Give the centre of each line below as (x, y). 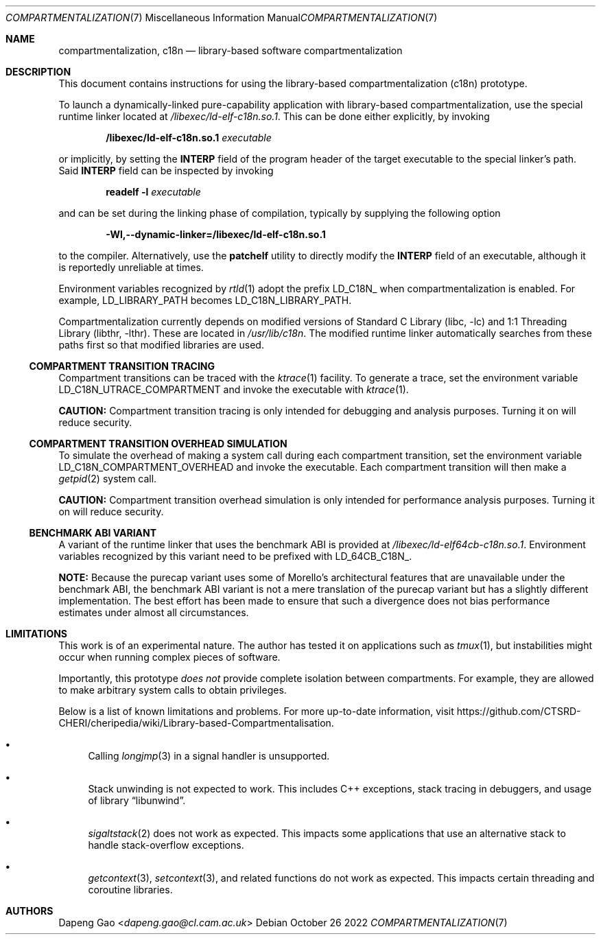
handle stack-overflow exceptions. (166, 845)
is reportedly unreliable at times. (131, 267)
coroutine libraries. (130, 890)
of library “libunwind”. (137, 800)
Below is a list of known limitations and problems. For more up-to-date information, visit (256, 711)
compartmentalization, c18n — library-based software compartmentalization (231, 50)
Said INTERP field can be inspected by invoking (166, 171)
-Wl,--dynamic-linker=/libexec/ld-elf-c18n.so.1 (216, 234)
